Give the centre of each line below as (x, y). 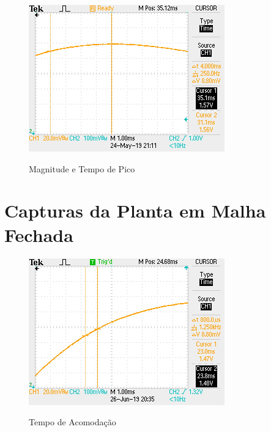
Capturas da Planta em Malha (135, 211)
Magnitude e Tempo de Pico (82, 168)
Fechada (39, 234)
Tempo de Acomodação (72, 422)
